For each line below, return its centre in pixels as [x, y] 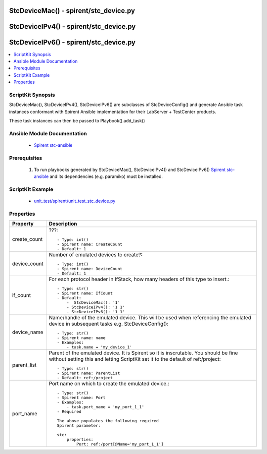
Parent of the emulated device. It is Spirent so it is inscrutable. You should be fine [143, 353]
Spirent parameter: [79, 426]
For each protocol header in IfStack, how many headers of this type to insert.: [139, 279]
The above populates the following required [108, 421]
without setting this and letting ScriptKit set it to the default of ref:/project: [135, 359]
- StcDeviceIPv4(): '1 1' [96, 307]
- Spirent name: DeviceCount [90, 269]
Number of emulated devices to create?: [96, 255]
